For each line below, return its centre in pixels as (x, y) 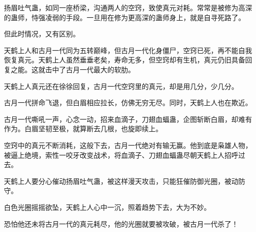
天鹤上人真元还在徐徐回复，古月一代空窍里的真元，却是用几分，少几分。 (121, 86)
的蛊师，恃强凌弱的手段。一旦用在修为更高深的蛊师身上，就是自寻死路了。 (125, 17)
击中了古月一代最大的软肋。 (90, 69)
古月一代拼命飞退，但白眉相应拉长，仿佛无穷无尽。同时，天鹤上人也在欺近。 (128, 102)
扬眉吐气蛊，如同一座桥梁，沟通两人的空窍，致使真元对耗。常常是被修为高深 (128, 7)
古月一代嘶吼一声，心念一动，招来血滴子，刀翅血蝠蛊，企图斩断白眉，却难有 (128, 119)
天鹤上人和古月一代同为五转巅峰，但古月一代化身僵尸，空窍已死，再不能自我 (128, 50)
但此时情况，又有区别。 (42, 34)
